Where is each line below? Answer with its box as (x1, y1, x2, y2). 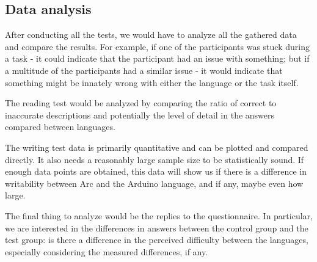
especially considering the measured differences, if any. (5, 245, 208, 258)
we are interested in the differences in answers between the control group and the (5, 221, 308, 234)
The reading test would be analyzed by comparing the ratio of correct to (5, 96, 277, 109)
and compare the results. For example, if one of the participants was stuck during (5, 40, 310, 53)
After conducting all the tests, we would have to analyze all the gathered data (5, 28, 297, 41)
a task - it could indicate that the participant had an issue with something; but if (5, 52, 310, 65)
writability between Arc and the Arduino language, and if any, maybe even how (5, 176, 304, 189)
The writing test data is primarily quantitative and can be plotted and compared (5, 140, 308, 153)
